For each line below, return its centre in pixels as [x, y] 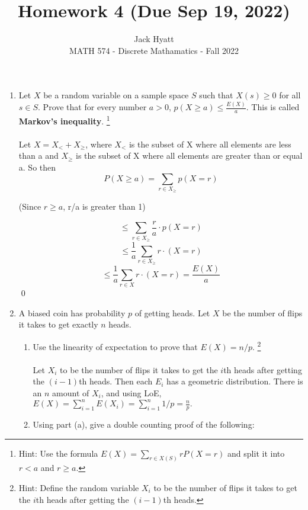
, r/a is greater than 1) [104, 206]
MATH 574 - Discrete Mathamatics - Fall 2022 [154, 50]
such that [216, 95]
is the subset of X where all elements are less [210, 144]
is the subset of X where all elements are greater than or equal [189, 155]
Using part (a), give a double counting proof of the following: [144, 424]
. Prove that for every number [92, 107]
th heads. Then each [116, 381]
